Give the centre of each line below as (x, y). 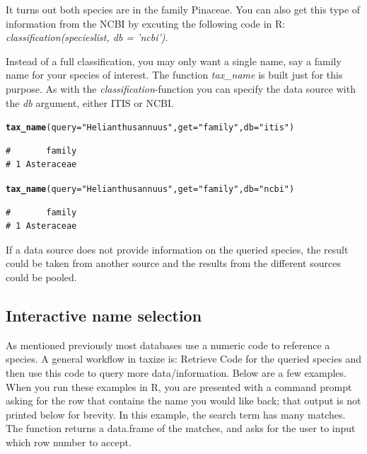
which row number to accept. (69, 442)
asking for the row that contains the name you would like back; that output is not (183, 401)
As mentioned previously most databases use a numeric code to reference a (168, 345)
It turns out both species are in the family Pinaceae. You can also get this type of (183, 9)
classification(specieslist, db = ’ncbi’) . (87, 37)
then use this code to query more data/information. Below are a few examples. (176, 373)
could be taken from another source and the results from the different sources (173, 263)
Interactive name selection (104, 316)
